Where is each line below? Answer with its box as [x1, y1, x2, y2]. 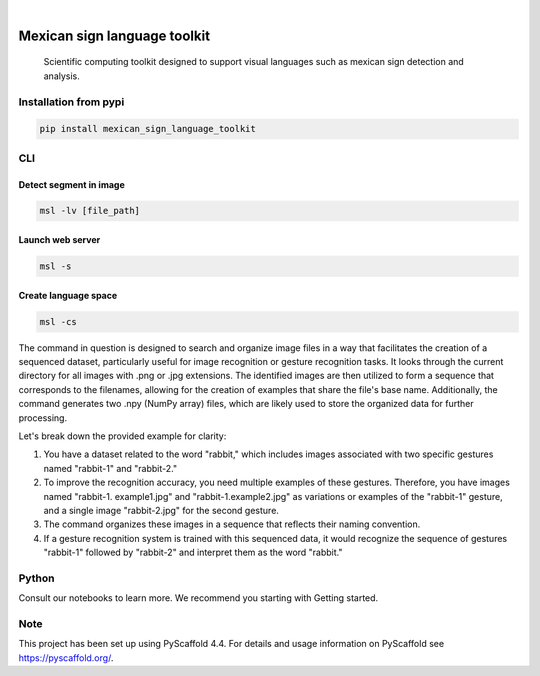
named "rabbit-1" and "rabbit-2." [43, 462, 178, 474]
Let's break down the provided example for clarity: [18, 430, 227, 442]
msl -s [39, 261, 72, 272]
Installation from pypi [18, 95, 125, 109]
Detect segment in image [18, 178, 125, 190]
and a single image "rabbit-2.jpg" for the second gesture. [43, 504, 280, 516]
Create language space [18, 289, 118, 301]
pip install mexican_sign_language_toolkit [39, 123, 257, 135]
